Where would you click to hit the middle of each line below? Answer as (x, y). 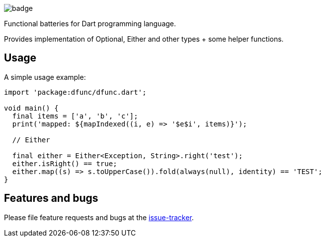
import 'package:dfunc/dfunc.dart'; (75, 92)
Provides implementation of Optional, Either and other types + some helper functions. (144, 39)
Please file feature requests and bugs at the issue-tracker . (99, 217)
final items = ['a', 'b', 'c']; (75, 116)
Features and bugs (51, 198)
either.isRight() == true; (65, 163)
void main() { (31, 108)
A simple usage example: (45, 77)
